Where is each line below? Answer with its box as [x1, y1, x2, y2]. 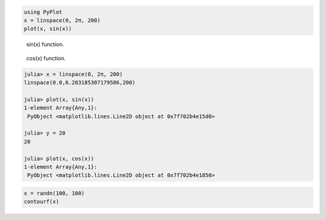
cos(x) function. [26, 54, 66, 61]
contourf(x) [24, 198, 60, 205]
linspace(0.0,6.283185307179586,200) [24, 79, 136, 86]
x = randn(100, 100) [24, 190, 85, 196]
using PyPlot [24, 8, 63, 15]
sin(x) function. [26, 41, 65, 48]
